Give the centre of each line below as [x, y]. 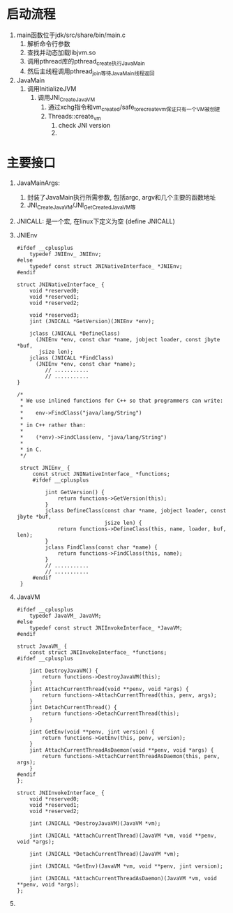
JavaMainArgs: [38, 183]
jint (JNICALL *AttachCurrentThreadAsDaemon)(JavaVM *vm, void [123, 878]
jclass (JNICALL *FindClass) [72, 358]
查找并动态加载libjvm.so [61, 52]
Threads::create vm [75, 117]
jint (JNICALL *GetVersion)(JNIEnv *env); [92, 321]
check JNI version [84, 125]
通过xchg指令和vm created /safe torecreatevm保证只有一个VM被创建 [134, 108]
